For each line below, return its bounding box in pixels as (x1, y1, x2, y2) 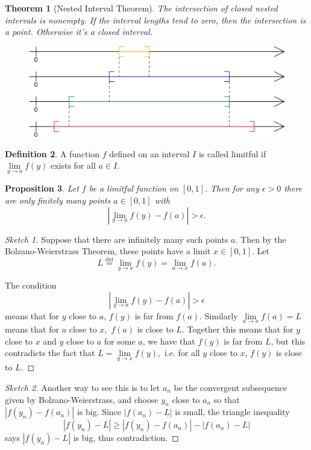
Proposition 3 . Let (5, 182, 79, 195)
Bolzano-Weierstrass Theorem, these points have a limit (5, 245, 211, 257)
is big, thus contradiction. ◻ (73, 431, 179, 444)
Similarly (204, 309, 238, 322)
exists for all (50, 159, 96, 172)
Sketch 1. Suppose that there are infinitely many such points (5, 233, 228, 245)
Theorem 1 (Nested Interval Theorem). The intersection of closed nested (5, 2, 278, 14)
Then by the (240, 233, 286, 245)
